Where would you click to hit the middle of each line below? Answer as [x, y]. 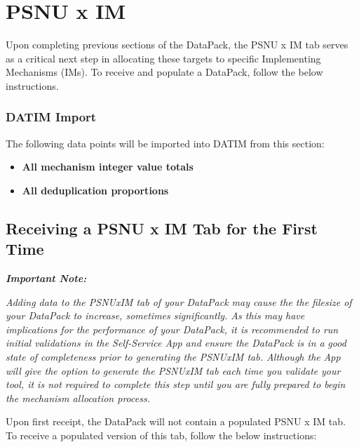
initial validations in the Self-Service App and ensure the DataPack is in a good [176, 343]
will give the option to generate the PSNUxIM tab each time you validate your [173, 370]
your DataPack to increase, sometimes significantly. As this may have [155, 315]
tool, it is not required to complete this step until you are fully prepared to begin [176, 384]
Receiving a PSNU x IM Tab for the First [162, 228]
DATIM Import [51, 117]
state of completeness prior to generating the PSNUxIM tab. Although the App [173, 357]
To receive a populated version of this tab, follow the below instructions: [161, 435]
